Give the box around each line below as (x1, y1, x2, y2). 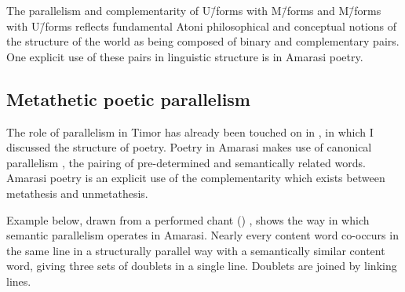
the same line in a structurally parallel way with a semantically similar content (6, 242, 385, 258)
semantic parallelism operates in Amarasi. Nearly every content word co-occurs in (6, 227, 399, 243)
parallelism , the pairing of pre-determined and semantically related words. (6, 154, 366, 170)
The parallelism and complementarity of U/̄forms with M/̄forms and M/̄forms (6, 2, 381, 18)
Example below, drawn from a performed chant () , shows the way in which (6, 211, 370, 228)
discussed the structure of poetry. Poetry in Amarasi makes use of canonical (6, 139, 372, 155)
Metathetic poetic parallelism (6, 86, 250, 111)
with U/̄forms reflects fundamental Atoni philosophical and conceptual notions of (6, 17, 397, 34)
